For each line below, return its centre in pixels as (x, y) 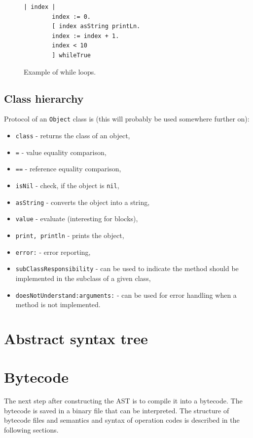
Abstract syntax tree (76, 338)
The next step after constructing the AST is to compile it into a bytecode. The (123, 401)
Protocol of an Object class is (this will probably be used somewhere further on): (127, 119)
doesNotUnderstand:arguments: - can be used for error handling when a (126, 295)
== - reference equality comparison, (68, 169)
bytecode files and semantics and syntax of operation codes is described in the (122, 420)
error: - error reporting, (53, 252)
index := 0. (72, 17)
